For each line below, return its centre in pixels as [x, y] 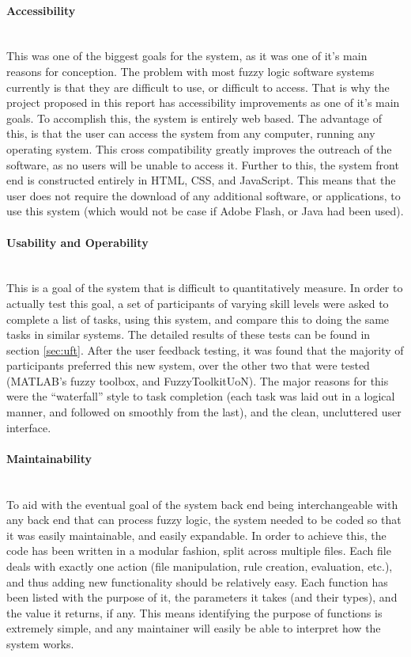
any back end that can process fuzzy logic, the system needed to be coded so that [204, 520]
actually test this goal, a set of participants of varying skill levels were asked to [198, 303]
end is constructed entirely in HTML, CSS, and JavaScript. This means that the [201, 180]
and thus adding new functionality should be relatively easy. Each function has [197, 581]
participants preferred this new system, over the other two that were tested [188, 365]
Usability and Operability [77, 242]
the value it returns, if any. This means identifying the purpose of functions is [194, 612]
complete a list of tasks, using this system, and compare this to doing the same [198, 319]
